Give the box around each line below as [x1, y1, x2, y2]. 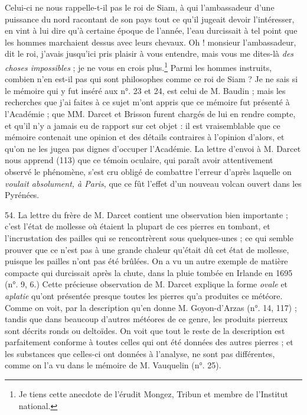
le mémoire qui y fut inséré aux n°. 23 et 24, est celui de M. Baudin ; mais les [5, 84, 286, 96]
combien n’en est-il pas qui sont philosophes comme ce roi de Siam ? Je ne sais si [5, 73, 298, 85]
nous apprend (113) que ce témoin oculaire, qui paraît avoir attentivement [5, 154, 273, 166]
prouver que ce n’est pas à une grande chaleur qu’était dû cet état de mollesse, [5, 243, 289, 255]
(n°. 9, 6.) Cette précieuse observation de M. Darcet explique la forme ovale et [5, 278, 288, 290]
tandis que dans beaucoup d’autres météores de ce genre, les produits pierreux [5, 313, 288, 325]
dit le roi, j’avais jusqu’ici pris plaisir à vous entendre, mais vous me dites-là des [5, 47, 294, 60]
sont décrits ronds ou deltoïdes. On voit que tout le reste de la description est [5, 324, 285, 336]
